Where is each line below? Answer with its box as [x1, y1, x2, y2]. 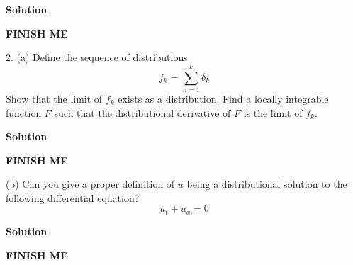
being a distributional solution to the [186, 176, 347, 191]
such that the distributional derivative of [54, 105, 231, 120]
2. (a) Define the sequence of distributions [6, 50, 188, 64]
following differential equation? [6, 190, 140, 205]
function [6, 105, 42, 120]
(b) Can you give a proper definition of [6, 176, 175, 191]
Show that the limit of [6, 91, 103, 106]
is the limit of [243, 105, 303, 120]
